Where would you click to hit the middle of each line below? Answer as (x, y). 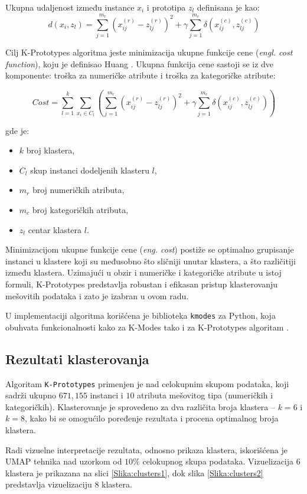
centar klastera (55, 229)
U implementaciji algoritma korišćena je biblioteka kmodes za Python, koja (141, 315)
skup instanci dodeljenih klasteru (90, 170)
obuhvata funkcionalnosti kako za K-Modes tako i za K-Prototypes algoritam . (147, 327)
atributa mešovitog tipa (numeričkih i (205, 395)
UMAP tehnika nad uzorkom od (64, 461)
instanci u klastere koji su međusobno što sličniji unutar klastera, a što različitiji (151, 261)
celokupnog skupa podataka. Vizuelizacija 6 (221, 461)
